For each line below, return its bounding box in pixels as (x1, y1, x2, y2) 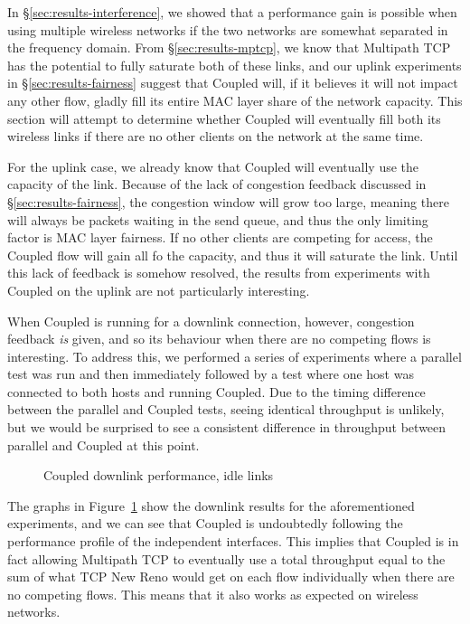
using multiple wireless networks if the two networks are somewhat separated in (7, 20, 448, 39)
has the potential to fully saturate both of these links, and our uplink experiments (7, 55, 462, 74)
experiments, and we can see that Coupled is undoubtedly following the (7, 514, 403, 533)
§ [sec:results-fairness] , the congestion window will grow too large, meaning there (7, 192, 449, 211)
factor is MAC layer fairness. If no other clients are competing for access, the (7, 228, 433, 247)
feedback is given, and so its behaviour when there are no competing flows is (7, 329, 431, 348)
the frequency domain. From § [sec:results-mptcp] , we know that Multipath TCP (7, 38, 451, 57)
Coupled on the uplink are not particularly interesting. (7, 280, 310, 299)
